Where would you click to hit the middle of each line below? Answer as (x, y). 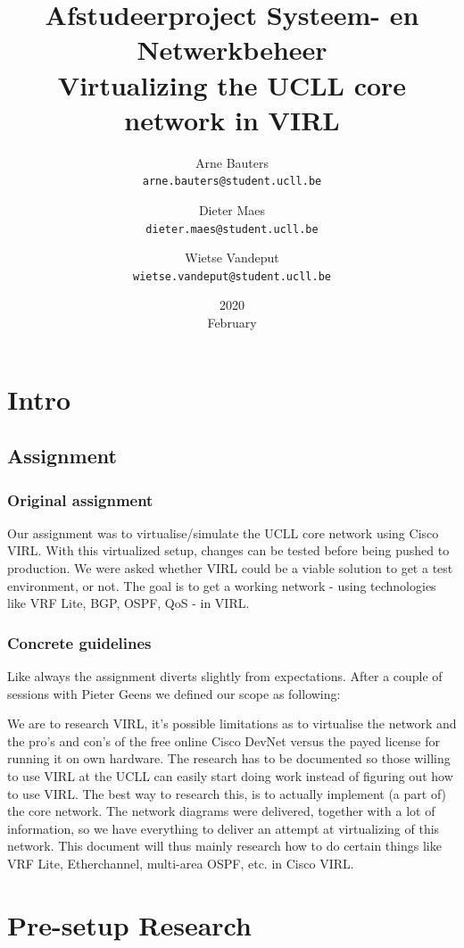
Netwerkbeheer (232, 50)
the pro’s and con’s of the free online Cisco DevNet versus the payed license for (224, 740)
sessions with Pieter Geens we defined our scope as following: (174, 693)
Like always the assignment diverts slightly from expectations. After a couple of (225, 676)
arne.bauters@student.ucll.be (232, 182)
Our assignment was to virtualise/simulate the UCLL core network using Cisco (223, 532)
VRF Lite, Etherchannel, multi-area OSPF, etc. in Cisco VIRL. (181, 863)
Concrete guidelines (79, 642)
